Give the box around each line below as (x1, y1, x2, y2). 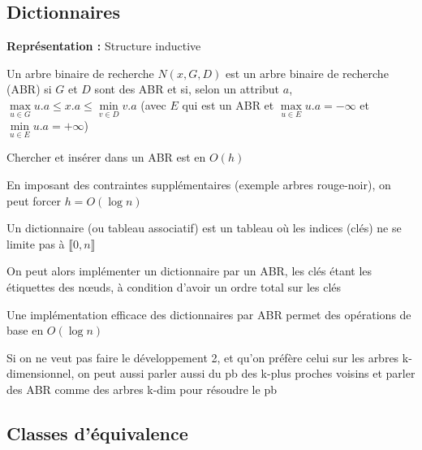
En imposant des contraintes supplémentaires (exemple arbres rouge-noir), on (6, 176, 391, 193)
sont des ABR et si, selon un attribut (94, 80, 280, 97)
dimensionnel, (6, 365, 75, 382)
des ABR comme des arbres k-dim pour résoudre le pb (6, 380, 277, 397)
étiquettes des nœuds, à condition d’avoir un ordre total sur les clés (6, 278, 342, 295)
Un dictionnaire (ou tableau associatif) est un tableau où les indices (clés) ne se (6, 219, 402, 236)
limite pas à (6, 235, 65, 252)
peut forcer (6, 192, 61, 209)
